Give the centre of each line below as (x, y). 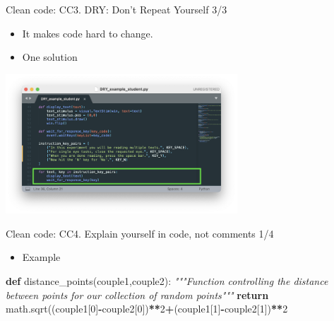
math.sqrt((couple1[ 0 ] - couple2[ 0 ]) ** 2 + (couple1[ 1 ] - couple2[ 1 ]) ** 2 (147, 309)
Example (41, 257)
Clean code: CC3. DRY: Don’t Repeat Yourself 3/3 (117, 9)
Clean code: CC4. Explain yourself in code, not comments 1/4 (140, 233)
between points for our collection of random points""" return (137, 294)
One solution (50, 57)
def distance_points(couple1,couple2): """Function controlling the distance (167, 280)
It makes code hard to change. (88, 33)
